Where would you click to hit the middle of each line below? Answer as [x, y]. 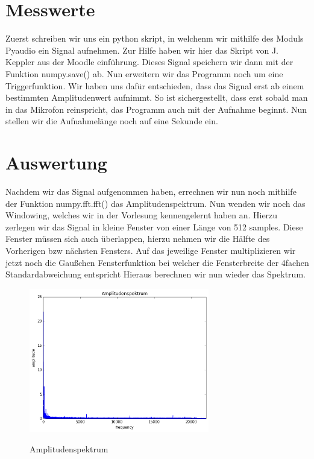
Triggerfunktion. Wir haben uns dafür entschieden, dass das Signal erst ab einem [155, 85]
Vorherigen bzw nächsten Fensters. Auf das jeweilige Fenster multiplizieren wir [151, 250]
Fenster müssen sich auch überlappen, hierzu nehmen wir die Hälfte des [138, 239]
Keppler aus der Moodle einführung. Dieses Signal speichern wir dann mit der [149, 62]
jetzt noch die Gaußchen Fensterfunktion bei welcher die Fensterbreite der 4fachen [157, 262]
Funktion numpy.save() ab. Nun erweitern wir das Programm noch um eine [144, 73]
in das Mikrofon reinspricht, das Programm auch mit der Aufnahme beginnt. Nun [156, 109]
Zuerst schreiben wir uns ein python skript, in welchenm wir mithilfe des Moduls [155, 38]
